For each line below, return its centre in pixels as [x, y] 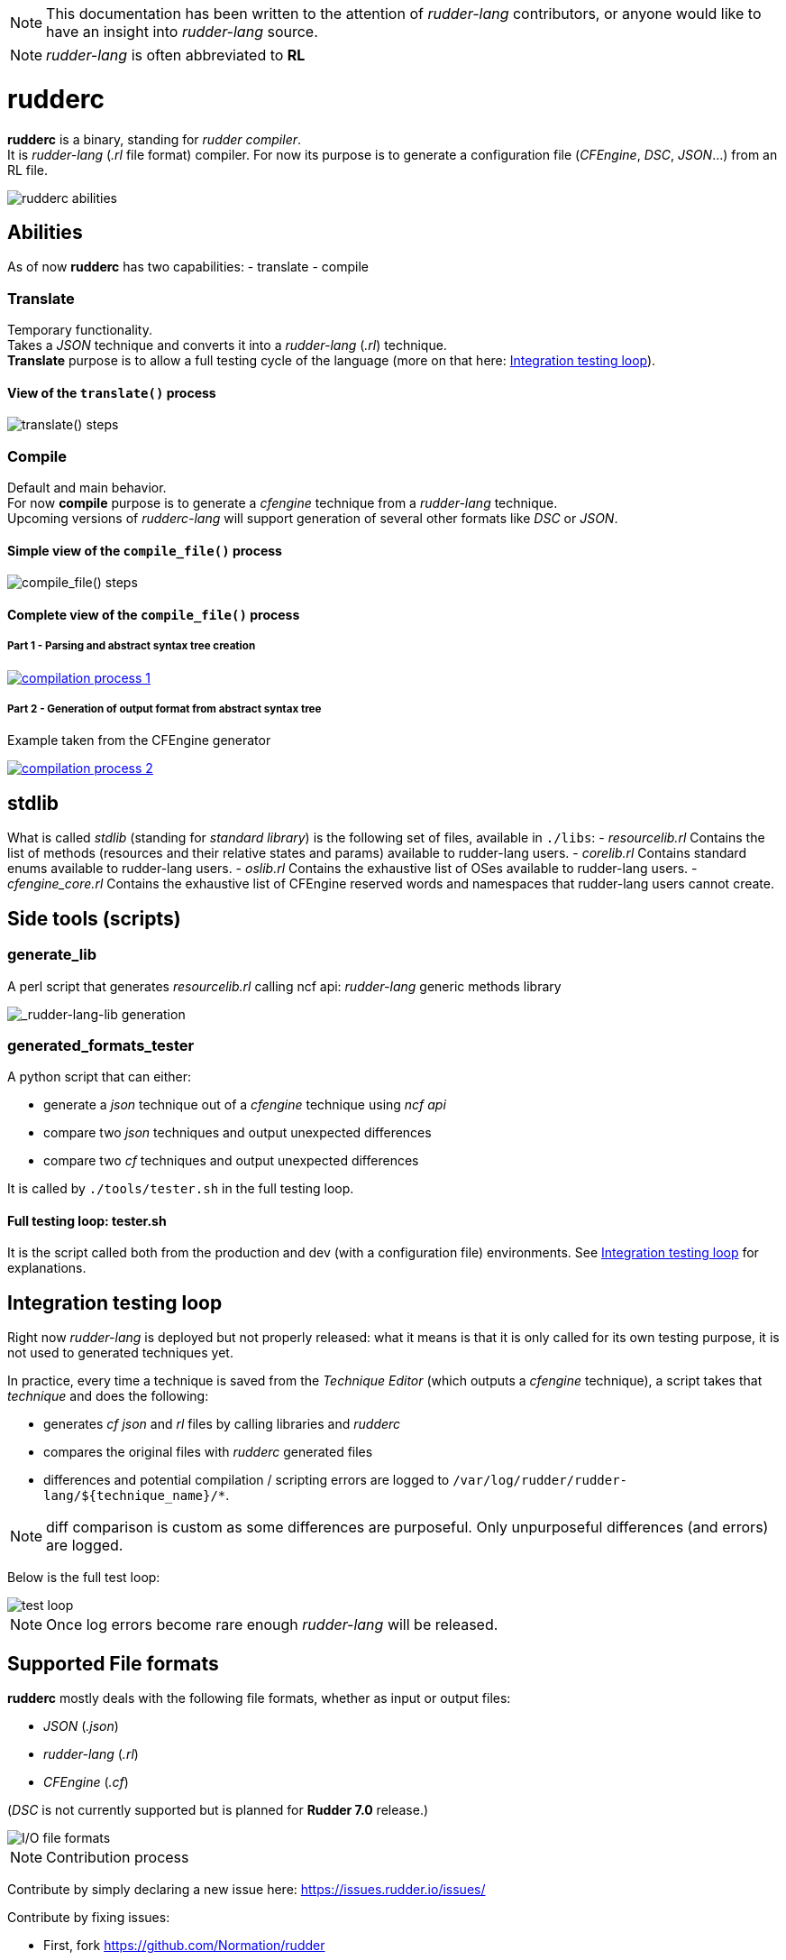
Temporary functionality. [80, 330]
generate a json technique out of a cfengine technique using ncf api [245, 1105]
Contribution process [118, 1858]
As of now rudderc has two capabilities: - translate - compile [188, 267]
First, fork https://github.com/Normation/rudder [184, 1946]
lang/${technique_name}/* [135, 1496]
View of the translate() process [112, 392]
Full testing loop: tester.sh [87, 1220]
